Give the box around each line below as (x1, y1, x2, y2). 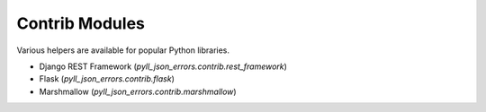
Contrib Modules (16, 13, 146, 33)
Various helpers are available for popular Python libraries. (16, 45, 229, 56)
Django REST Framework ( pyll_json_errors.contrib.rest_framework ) (39, 61, 288, 72)
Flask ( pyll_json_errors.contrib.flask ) (39, 73, 175, 84)
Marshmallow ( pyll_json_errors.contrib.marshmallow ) (39, 86, 238, 97)
